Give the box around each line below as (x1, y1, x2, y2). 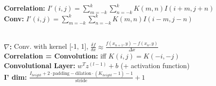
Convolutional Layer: (4, 60, 75, 70)
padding (53, 71, 70, 76)
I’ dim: (4, 72, 27, 82)
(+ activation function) (121, 60, 190, 70)
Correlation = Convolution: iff (4, 51, 107, 61)
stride (75, 78, 88, 84)
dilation (75, 71, 91, 76)
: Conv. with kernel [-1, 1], (9, 41, 89, 51)
